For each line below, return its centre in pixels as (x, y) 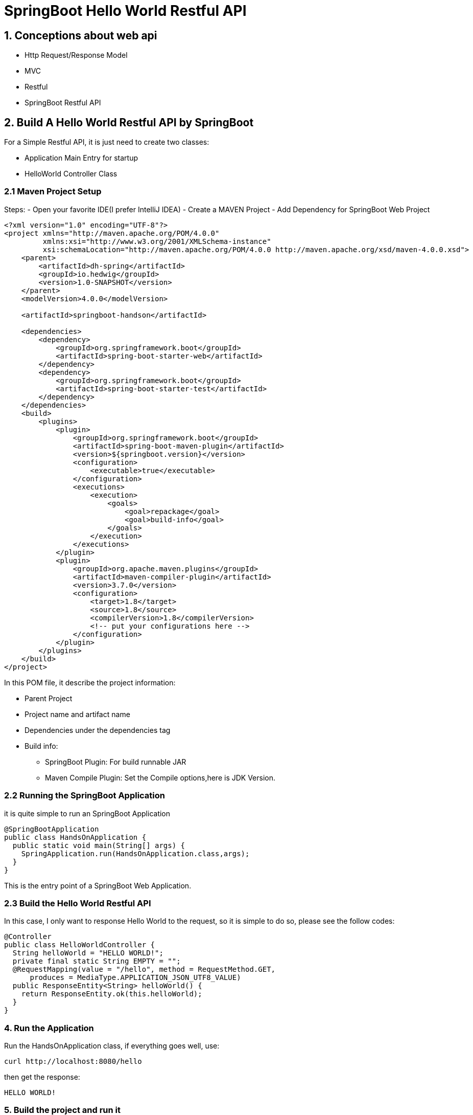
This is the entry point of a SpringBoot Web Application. (98, 885)
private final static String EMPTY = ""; (97, 961)
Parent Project (49, 698)
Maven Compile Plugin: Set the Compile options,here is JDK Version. (160, 777)
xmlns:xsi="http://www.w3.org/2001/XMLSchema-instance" (157, 241)
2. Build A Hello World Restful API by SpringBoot (129, 122)
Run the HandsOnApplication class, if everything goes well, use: (112, 1046)
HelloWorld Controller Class (71, 174)
